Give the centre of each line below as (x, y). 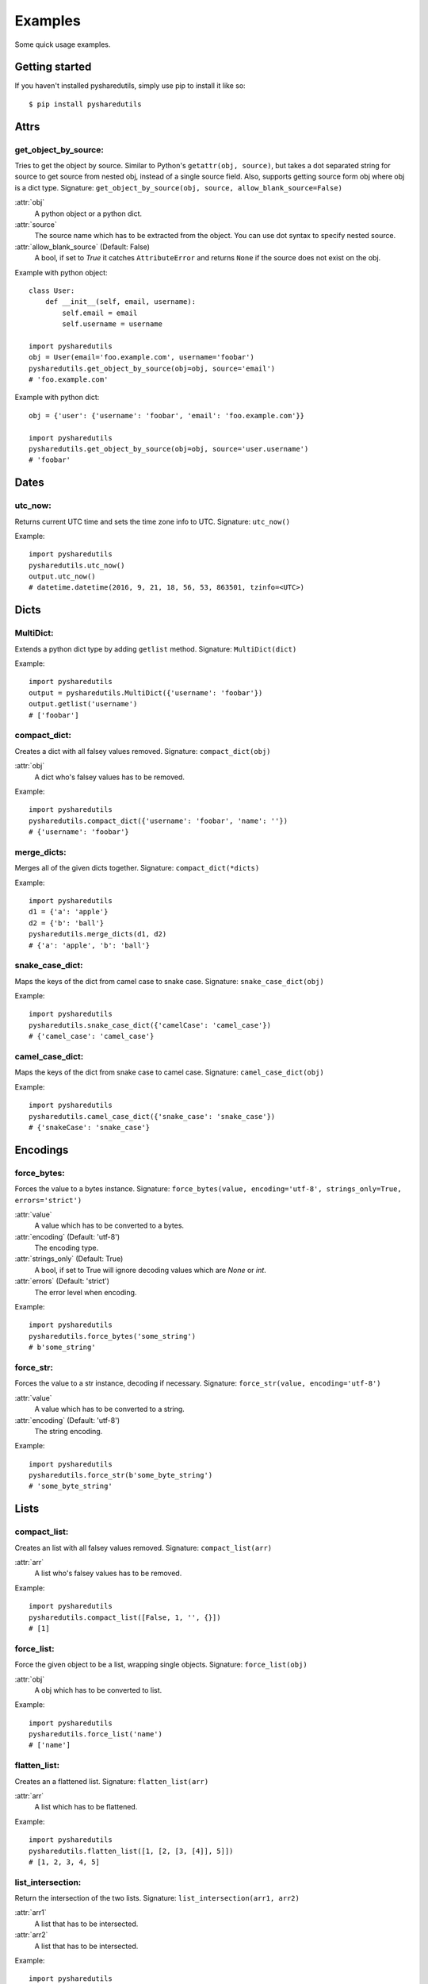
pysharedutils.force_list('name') (96, 1734)
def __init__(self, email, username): (120, 302)
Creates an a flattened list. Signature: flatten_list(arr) (112, 1781)
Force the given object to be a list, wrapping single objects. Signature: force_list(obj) (161, 1665)
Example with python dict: (57, 398)
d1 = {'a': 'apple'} (69, 912)
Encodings (42, 1150)
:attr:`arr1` (31, 1913)
